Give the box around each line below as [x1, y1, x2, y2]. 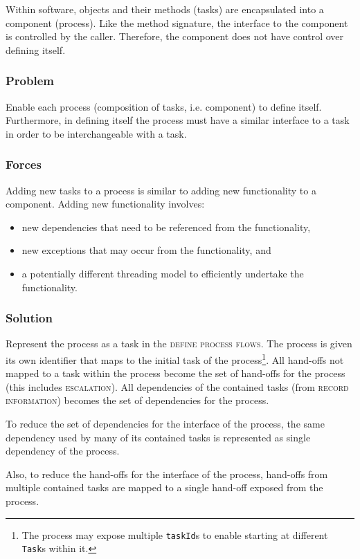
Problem [6, 72, 54, 89]
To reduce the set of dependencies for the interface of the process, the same [6, 416, 325, 430]
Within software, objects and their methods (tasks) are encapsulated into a [6, 2, 324, 16]
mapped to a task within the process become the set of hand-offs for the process [6, 366, 345, 381]
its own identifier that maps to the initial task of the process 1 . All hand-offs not [6, 350, 344, 367]
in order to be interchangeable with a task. [6, 126, 187, 140]
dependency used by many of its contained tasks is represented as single [6, 430, 311, 444]
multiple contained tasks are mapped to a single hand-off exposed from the [6, 480, 323, 495]
